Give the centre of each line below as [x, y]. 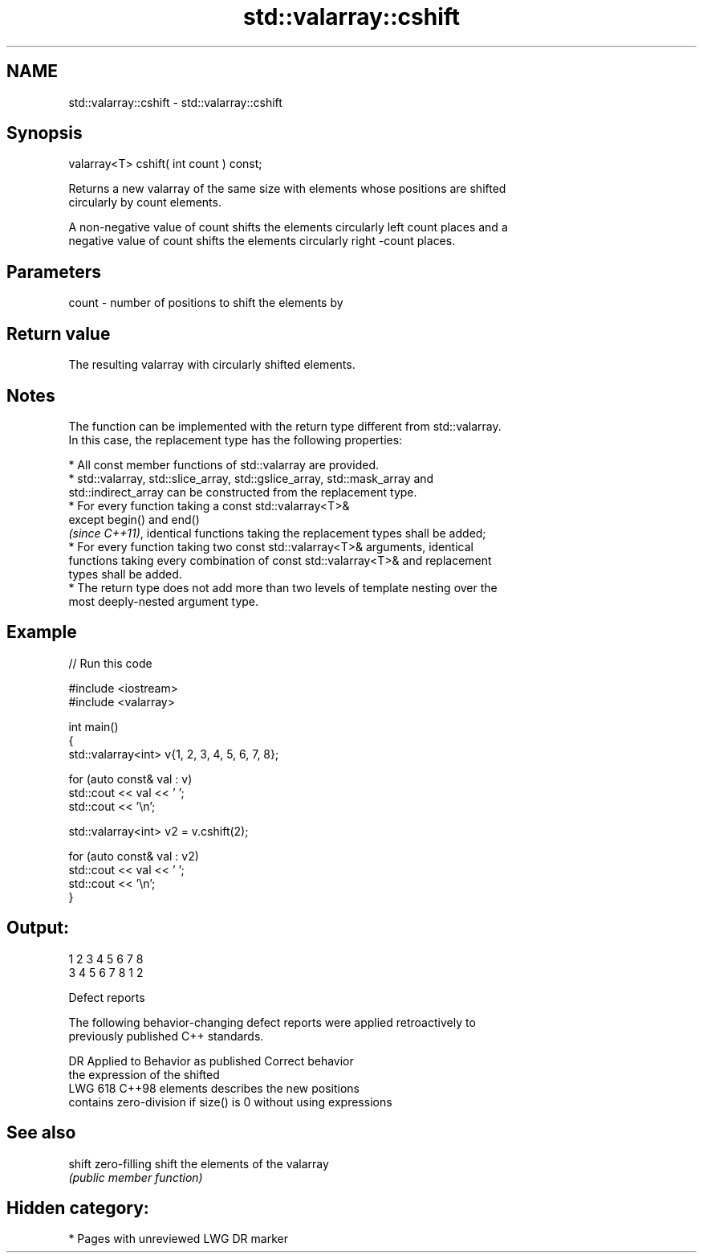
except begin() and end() [134, 519]
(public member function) [136, 1177]
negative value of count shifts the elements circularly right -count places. [262, 241]
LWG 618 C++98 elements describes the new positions [214, 1088]
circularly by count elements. [145, 202]
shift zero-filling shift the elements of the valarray [199, 1163]
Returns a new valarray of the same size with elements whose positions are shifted [287, 189]
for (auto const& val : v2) [134, 856]
